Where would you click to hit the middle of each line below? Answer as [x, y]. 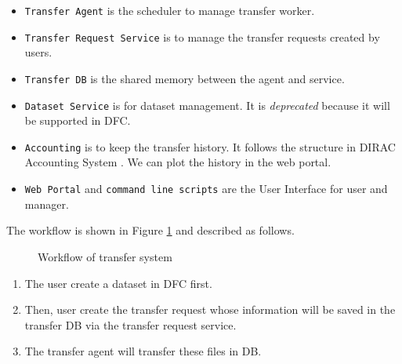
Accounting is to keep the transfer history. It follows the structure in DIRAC [210, 146]
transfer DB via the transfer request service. [130, 324]
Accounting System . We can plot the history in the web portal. [178, 162]
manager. [47, 204]
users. [38, 52]
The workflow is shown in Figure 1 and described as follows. [150, 230]
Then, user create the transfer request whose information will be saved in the [210, 309]
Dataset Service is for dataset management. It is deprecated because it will [207, 105]
